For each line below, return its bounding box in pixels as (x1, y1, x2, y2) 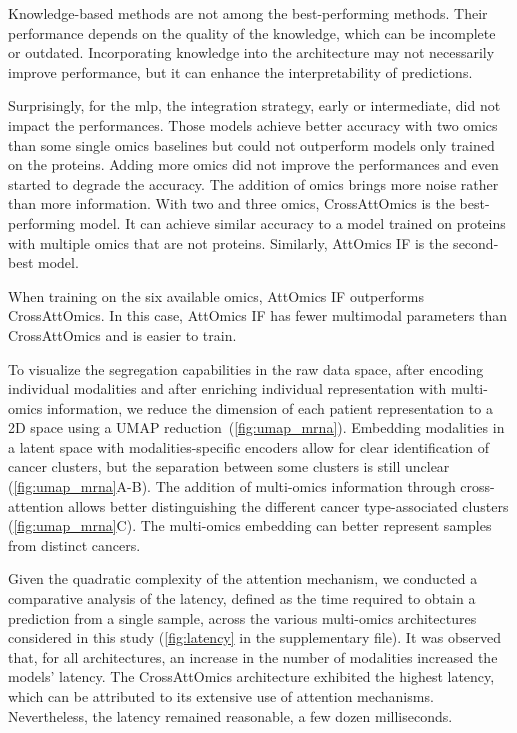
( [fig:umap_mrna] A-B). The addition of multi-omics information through (8, 476, 456, 497)
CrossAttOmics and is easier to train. (8, 324, 237, 345)
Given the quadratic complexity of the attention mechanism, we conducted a (8, 568, 478, 589)
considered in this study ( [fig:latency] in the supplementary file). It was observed (8, 627, 501, 648)
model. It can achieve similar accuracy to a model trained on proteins (79, 212, 506, 233)
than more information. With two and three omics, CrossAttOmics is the (8, 193, 455, 214)
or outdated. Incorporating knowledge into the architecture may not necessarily (8, 42, 495, 63)
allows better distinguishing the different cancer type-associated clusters (68, 495, 509, 516)
